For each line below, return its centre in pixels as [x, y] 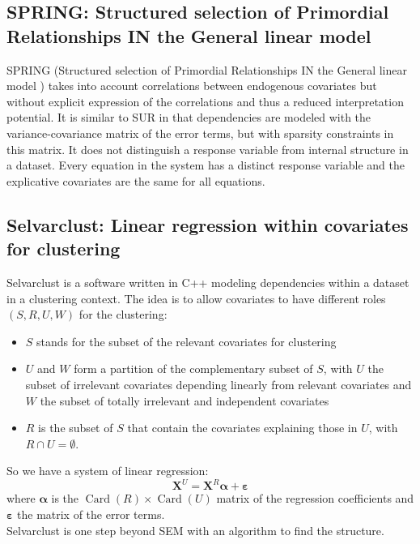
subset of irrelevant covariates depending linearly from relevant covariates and [218, 384]
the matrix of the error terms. [91, 514]
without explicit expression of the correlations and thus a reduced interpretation [205, 101]
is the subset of [76, 428]
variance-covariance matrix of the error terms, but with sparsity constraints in [200, 133]
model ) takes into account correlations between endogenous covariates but [192, 86]
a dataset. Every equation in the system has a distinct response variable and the [206, 165]
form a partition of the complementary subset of [193, 368]
